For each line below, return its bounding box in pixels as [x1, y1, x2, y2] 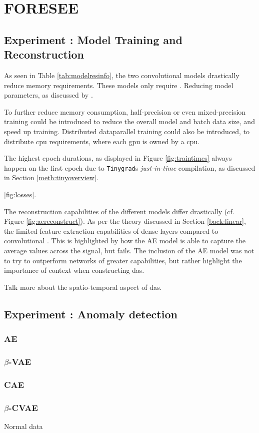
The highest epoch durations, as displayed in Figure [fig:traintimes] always [4, 153, 232, 163]
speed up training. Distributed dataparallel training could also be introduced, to [4, 126, 250, 136]
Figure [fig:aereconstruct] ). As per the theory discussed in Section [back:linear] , [4, 216, 246, 226]
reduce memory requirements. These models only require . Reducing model [4, 80, 233, 90]
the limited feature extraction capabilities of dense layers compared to [4, 225, 218, 236]
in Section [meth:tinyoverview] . [4, 172, 98, 183]
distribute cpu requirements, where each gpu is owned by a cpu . [4, 136, 199, 146]
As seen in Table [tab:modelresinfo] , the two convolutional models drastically [4, 70, 239, 80]
